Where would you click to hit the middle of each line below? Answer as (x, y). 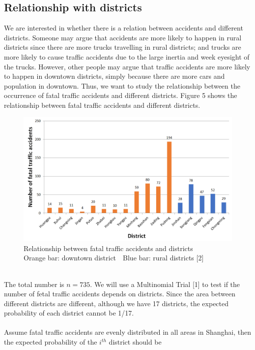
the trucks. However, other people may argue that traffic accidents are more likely (127, 66)
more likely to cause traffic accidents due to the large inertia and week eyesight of (127, 56)
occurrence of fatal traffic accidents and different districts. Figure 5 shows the (121, 95)
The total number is (34, 284)
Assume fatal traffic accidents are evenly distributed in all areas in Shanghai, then (127, 332)
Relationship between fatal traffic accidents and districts (108, 248)
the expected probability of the (51, 342)
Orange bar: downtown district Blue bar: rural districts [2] (114, 258)
